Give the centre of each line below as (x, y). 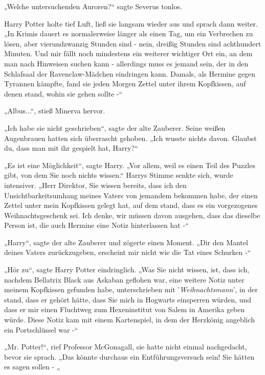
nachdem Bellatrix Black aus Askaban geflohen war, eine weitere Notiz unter (124, 279)
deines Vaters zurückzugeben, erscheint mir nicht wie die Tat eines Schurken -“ (128, 252)
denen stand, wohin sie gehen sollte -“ (63, 93)
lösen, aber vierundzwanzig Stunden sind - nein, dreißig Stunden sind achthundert (133, 43)
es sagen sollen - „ (32, 367)
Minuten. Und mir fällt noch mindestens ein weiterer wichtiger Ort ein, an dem (128, 53)
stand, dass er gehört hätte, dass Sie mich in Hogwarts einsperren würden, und (128, 299)
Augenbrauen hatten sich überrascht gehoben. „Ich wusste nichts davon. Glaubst (130, 138)
